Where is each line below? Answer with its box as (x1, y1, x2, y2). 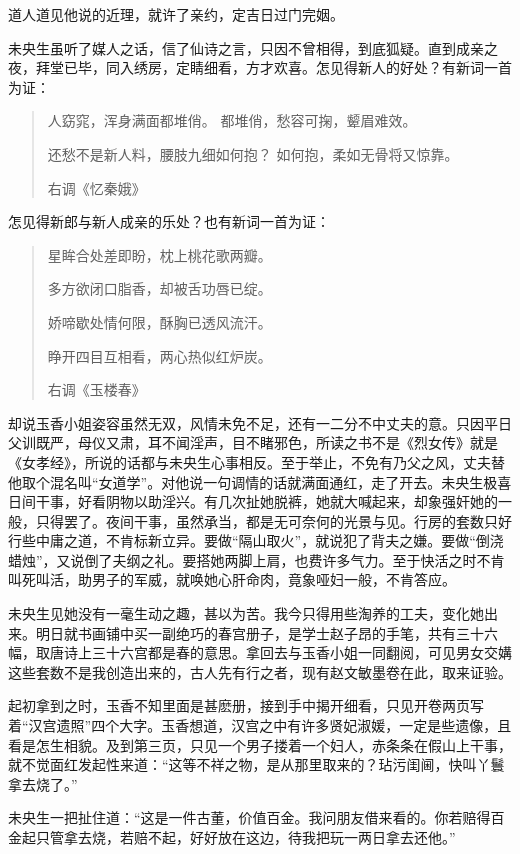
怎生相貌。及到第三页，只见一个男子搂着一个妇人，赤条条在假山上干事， (35, 734, 512, 755)
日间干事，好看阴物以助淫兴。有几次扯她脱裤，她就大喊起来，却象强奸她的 (8, 491, 498, 512)
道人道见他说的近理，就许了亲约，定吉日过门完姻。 (8, 4, 344, 24)
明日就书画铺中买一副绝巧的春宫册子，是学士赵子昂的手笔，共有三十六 (35, 622, 498, 643)
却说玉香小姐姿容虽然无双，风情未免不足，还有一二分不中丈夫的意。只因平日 (8, 412, 512, 433)
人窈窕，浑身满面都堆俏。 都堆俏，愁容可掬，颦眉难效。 (47, 110, 417, 131)
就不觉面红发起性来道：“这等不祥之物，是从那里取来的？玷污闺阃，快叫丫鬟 (8, 754, 505, 775)
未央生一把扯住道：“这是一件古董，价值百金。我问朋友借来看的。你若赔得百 (8, 807, 505, 828)
